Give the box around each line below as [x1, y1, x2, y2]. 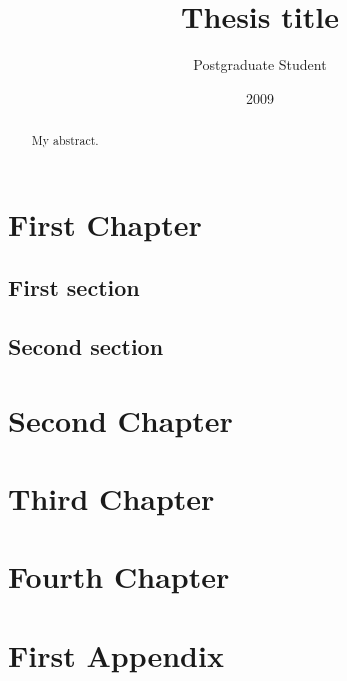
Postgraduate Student [193, 54, 327, 75]
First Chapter [8, 203, 202, 244]
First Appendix [8, 634, 224, 675]
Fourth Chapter [8, 556, 230, 597]
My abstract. [31, 132, 99, 149]
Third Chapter [8, 478, 215, 519]
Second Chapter [8, 399, 233, 440]
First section [8, 272, 140, 303]
